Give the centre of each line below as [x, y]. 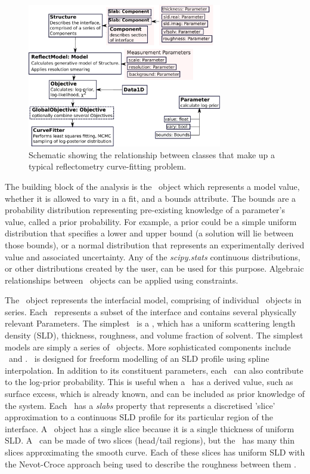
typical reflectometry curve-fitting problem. [108, 166]
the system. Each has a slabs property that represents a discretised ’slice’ [140, 405]
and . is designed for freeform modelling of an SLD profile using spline [139, 358]
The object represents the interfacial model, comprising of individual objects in [153, 300]
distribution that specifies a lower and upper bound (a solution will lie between [149, 233]
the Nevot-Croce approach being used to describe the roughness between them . [151, 464]
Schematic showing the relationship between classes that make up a [152, 154]
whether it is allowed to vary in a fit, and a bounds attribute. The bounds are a [151, 198]
